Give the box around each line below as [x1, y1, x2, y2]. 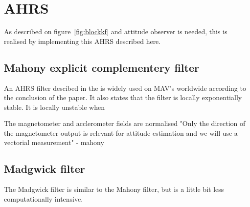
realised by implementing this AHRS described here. [4, 36, 161, 46]
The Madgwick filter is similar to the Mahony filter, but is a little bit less [4, 184, 224, 194]
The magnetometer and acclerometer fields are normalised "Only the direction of [4, 118, 246, 128]
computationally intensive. [4, 193, 83, 204]
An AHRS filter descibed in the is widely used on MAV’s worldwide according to [4, 83, 246, 93]
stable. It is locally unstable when [4, 102, 105, 112]
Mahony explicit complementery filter [4, 60, 199, 75]
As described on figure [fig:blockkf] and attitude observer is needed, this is [4, 26, 227, 37]
